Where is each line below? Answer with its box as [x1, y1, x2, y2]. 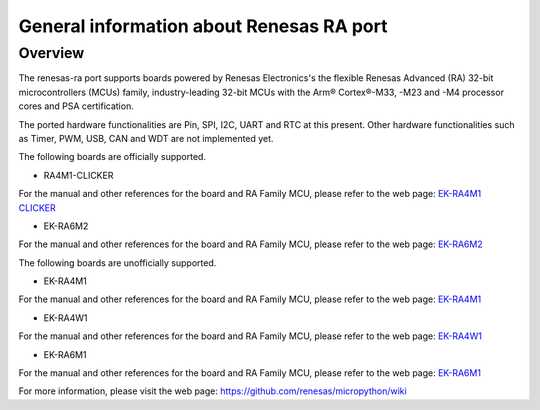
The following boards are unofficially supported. [18, 256, 217, 269]
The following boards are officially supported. [18, 151, 207, 163]
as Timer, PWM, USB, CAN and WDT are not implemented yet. [18, 132, 274, 144]
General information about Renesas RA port [18, 15, 388, 37]
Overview [18, 44, 85, 62]
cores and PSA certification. [18, 100, 134, 112]
